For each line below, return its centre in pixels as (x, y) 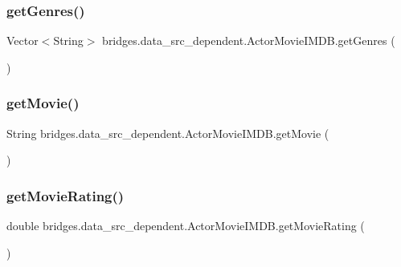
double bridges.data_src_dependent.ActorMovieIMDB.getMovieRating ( (186, 226)
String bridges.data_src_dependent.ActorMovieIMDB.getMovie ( (168, 133)
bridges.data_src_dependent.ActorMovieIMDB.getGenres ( (249, 40)
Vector (23, 40)
